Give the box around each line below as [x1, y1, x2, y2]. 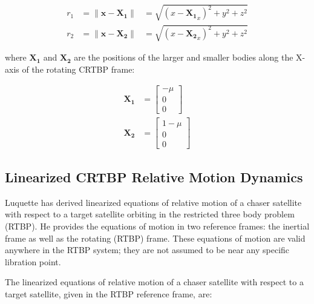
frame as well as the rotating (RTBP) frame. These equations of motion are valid [5, 231, 306, 244]
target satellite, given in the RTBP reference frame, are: [5, 287, 212, 300]
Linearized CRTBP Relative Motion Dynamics [5, 167, 303, 186]
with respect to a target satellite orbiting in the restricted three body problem [5, 208, 295, 220]
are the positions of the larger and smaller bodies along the [74, 51, 293, 64]
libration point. [5, 255, 61, 268]
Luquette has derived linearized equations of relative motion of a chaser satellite [5, 196, 302, 208]
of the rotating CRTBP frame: [22, 62, 135, 75]
